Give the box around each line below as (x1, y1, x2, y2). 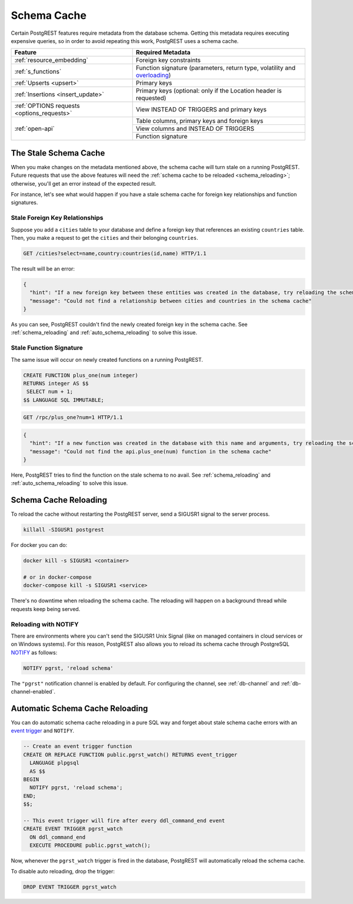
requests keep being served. (11, 605, 81, 612)
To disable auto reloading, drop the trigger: (11, 868, 115, 875)
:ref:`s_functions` (14, 68, 62, 76)
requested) (135, 94, 166, 103)
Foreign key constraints (135, 56, 201, 64)
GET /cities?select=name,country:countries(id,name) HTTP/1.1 (23, 250, 207, 256)
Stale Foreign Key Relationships (11, 214, 104, 222)
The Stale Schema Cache (11, 148, 105, 158)
